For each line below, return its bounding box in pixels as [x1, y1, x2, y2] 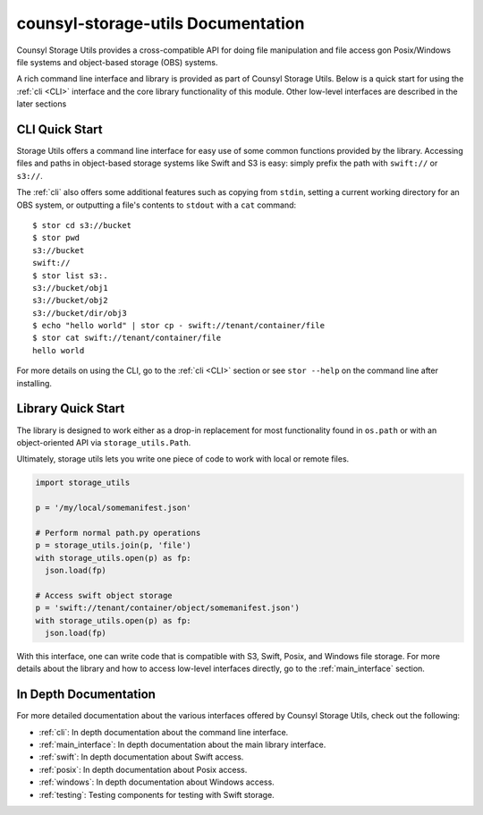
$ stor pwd [32, 233, 80, 243]
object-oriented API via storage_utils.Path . [16, 437, 191, 447]
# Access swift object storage [35, 590, 174, 600]
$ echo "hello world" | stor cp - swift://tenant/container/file [32, 320, 326, 331]
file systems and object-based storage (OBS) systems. [16, 56, 218, 67]
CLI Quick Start [16, 122, 103, 137]
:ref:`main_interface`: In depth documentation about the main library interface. [38, 739, 326, 751]
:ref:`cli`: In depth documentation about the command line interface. [38, 726, 289, 737]
